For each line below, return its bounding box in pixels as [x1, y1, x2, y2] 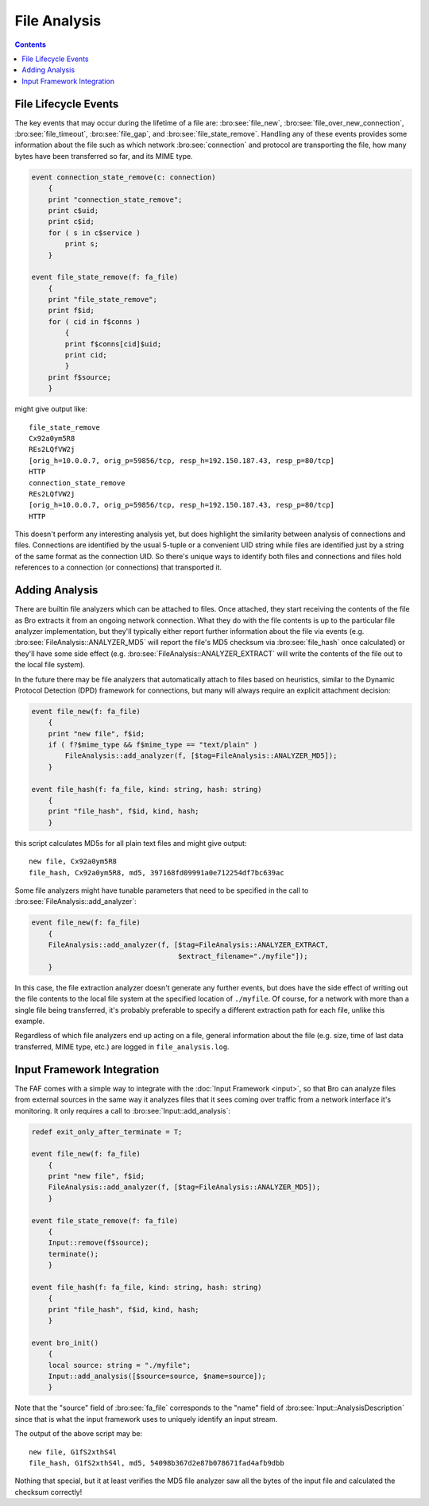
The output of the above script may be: [14, 1429, 143, 1438]
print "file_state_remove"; [48, 295, 158, 304]
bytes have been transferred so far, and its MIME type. [14, 151, 194, 160]
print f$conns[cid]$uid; [64, 339, 162, 349]
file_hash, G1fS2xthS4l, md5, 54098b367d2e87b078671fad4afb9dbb [29, 1458, 285, 1468]
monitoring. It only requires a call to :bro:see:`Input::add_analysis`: [14, 1106, 230, 1115]
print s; [64, 239, 99, 249]
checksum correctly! [14, 1487, 83, 1496]
